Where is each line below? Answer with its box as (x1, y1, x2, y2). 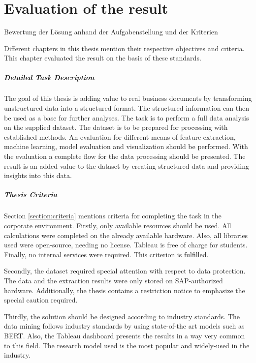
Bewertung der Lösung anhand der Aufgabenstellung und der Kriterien (4, 27, 218, 37)
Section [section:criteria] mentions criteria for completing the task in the (4, 211, 222, 221)
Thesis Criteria (4, 189, 57, 200)
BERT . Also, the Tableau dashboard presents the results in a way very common (4, 330, 245, 340)
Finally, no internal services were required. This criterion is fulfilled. (4, 249, 209, 259)
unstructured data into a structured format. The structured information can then (4, 103, 249, 113)
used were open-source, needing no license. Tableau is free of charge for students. (4, 240, 248, 250)
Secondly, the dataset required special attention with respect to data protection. (4, 266, 246, 276)
